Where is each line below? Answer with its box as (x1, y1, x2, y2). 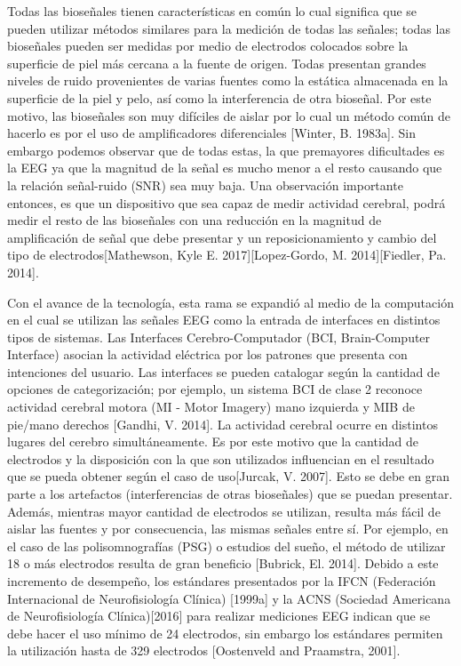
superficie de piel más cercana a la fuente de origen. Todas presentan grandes (7, 53, 426, 72)
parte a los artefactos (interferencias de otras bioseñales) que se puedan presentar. (7, 485, 453, 503)
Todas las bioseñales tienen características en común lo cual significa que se (7, 2, 417, 20)
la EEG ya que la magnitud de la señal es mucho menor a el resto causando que (7, 158, 442, 177)
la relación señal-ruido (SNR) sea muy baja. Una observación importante (7, 175, 403, 194)
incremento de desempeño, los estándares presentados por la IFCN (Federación (7, 572, 436, 590)
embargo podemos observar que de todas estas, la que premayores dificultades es (7, 140, 445, 159)
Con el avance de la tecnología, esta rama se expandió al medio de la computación (7, 293, 454, 311)
